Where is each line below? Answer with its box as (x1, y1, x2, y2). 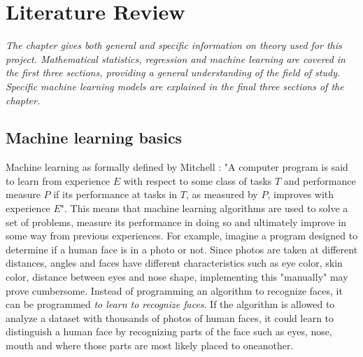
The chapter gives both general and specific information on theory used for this (6, 38, 342, 52)
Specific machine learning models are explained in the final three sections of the (6, 78, 344, 93)
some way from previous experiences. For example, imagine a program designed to (6, 228, 358, 243)
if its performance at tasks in (53, 187, 178, 202)
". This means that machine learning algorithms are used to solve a (60, 201, 348, 216)
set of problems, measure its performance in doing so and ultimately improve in (6, 214, 347, 229)
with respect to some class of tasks (123, 173, 272, 188)
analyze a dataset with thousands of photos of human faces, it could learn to (6, 310, 334, 325)
